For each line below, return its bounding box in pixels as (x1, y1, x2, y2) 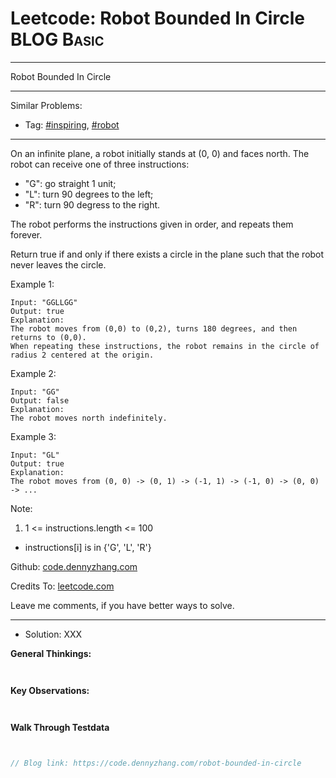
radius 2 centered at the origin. (10, 350, 155, 360)
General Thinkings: (10, 647, 92, 659)
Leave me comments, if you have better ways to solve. (10, 599, 235, 611)
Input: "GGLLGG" (10, 297, 78, 307)
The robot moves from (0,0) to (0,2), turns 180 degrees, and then (10, 323, 298, 334)
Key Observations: (10, 684, 90, 696)
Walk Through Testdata (10, 721, 110, 733)
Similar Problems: (10, 99, 83, 111)
